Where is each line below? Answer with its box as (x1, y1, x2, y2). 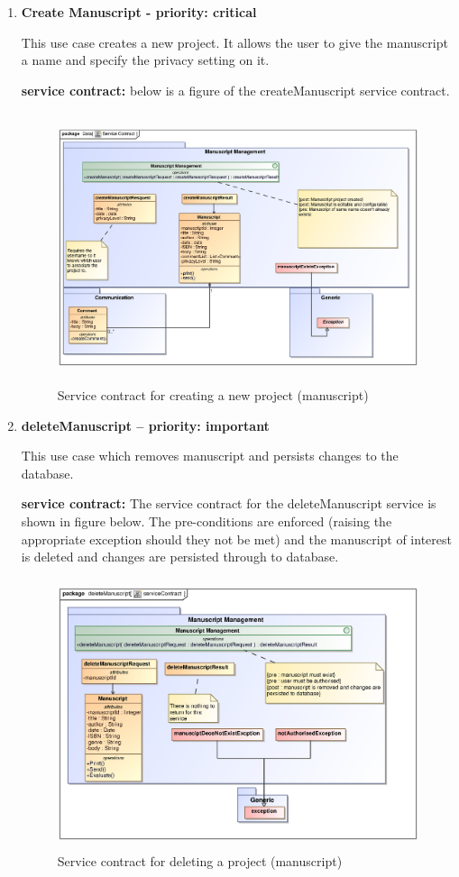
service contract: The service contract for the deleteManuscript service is (21, 494, 436, 513)
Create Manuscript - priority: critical (21, 3, 257, 21)
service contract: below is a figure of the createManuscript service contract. (21, 80, 450, 99)
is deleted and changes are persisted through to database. (21, 547, 339, 566)
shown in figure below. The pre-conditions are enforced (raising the (21, 511, 392, 530)
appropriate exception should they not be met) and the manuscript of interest (21, 529, 452, 548)
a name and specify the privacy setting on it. (21, 50, 270, 69)
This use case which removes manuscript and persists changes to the (21, 446, 399, 465)
